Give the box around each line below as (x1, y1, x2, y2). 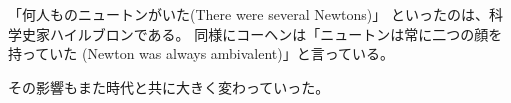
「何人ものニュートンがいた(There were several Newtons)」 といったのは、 (8, 4, 489, 24)
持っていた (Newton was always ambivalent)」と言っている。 (8, 43, 395, 64)
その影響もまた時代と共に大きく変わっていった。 (8, 76, 330, 97)
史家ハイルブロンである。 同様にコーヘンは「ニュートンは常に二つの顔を (21, 23, 503, 44)
